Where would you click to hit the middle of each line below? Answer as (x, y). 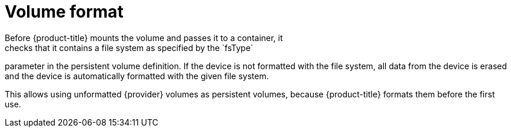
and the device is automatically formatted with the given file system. (137, 76)
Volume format (64, 12)
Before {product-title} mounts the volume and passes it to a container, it (144, 38)
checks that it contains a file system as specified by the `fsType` (129, 48)
